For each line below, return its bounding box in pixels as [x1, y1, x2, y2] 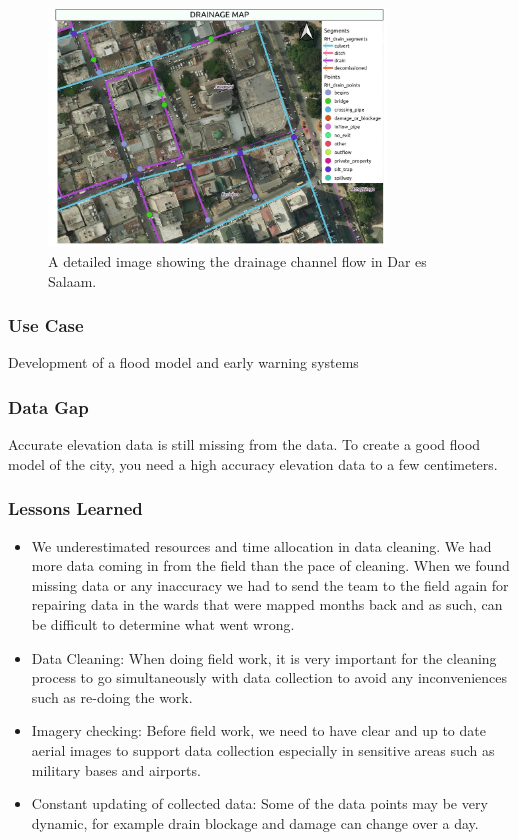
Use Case [8, 313, 84, 338]
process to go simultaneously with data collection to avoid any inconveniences [31, 667, 508, 688]
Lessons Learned [8, 496, 143, 521]
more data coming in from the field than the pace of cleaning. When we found [31, 555, 510, 576]
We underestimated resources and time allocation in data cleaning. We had [31, 535, 492, 556]
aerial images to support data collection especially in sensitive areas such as [31, 740, 495, 761]
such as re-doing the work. [31, 686, 193, 707]
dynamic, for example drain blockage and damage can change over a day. [31, 812, 479, 833]
